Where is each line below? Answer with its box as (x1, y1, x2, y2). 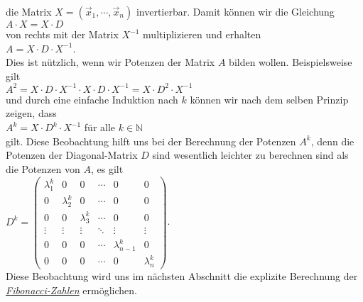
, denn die (310, 133, 354, 148)
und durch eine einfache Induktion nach (6, 91, 178, 106)
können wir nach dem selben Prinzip (190, 91, 349, 106)
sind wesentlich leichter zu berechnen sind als (152, 147, 349, 162)
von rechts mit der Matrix (6, 27, 119, 41)
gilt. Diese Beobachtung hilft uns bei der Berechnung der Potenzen (6, 133, 296, 148)
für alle (84, 120, 116, 135)
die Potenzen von (6, 161, 80, 176)
